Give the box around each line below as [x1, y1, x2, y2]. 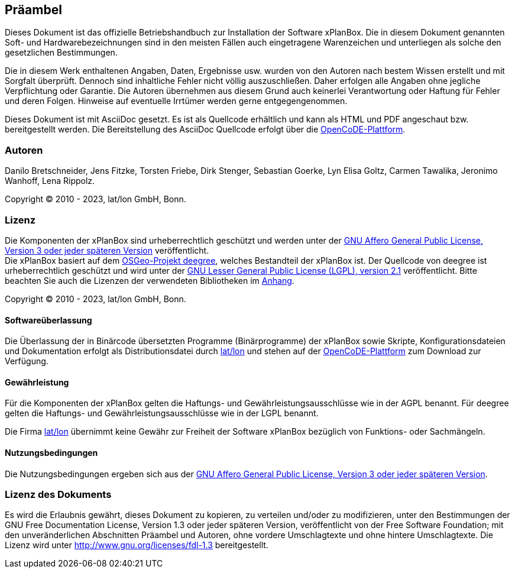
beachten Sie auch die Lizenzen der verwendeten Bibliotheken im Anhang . [5, 275, 294, 286]
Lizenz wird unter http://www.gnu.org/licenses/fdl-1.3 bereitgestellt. [5, 540, 268, 551]
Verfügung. [5, 356, 48, 367]
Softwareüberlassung [5, 315, 92, 325]
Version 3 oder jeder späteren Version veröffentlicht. [5, 245, 209, 255]
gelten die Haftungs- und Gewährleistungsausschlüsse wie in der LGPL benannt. [5, 408, 319, 419]
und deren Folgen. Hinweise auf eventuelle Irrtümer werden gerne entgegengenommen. [5, 96, 348, 106]
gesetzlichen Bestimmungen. [5, 47, 118, 58]
